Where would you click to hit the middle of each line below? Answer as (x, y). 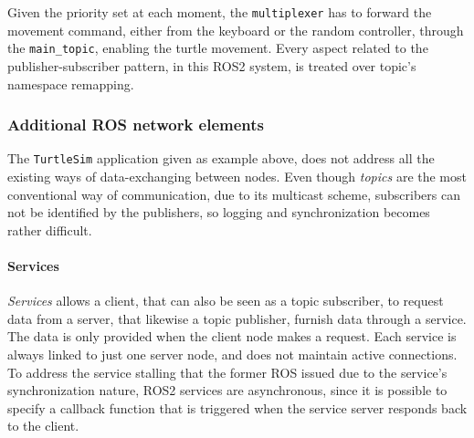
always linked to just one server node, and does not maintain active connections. (232, 354)
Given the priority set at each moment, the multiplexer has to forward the (220, 12)
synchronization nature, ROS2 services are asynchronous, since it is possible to (227, 390)
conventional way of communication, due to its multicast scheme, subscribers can (234, 194)
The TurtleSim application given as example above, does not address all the (221, 158)
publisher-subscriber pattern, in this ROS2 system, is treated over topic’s (212, 65)
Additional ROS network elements (136, 125)
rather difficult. (50, 229)
